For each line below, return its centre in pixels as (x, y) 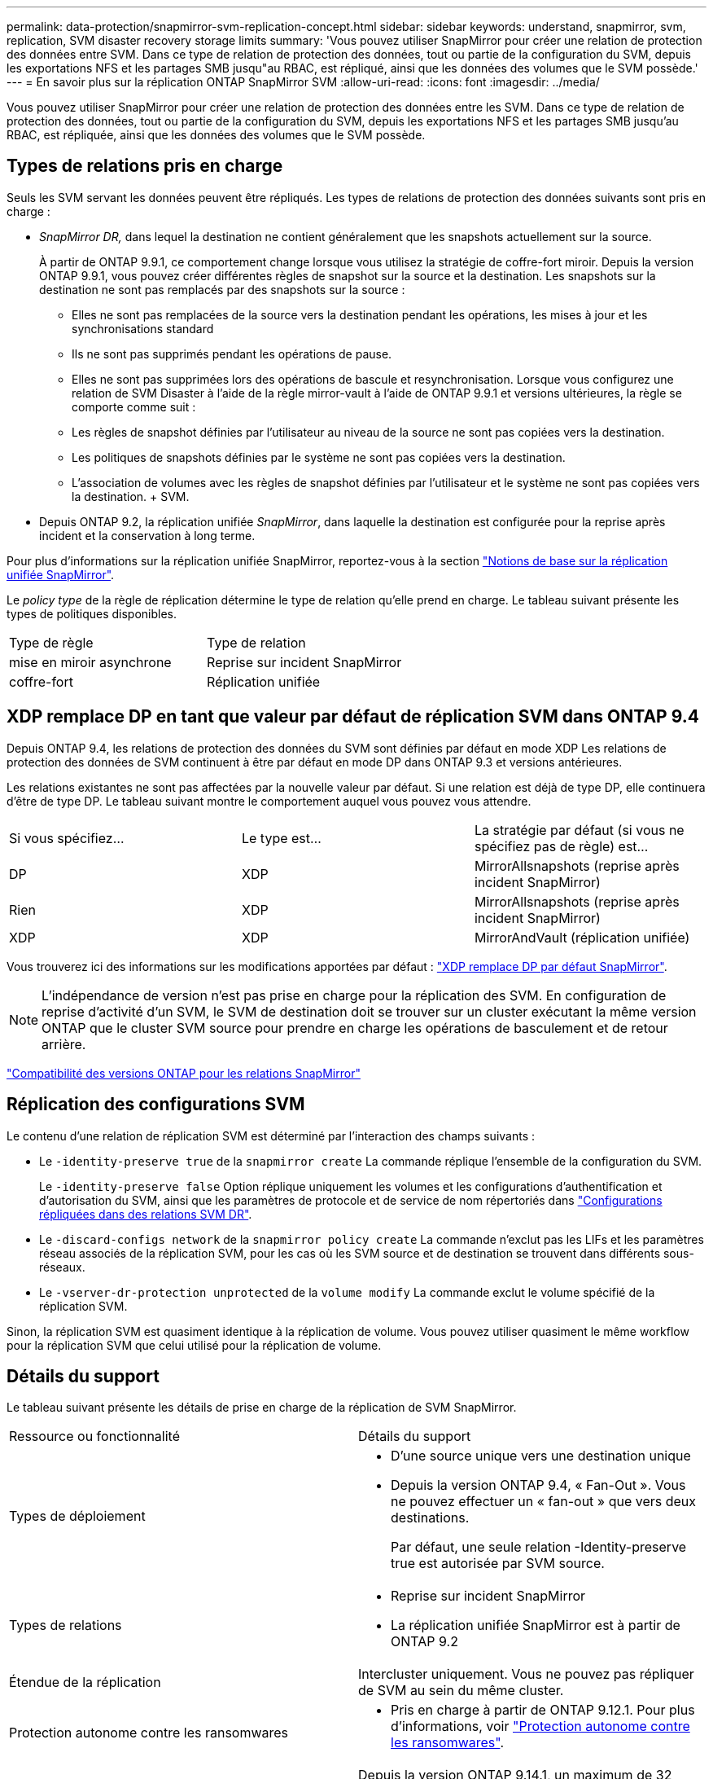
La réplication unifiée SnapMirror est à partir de (536, 1625)
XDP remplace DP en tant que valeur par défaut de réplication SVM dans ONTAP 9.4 (353, 717)
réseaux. (62, 1267)
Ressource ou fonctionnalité (95, 1436)
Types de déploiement (77, 1516)
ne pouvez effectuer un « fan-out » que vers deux (544, 1502)
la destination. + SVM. (131, 496)
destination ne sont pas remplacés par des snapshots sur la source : (222, 289)
